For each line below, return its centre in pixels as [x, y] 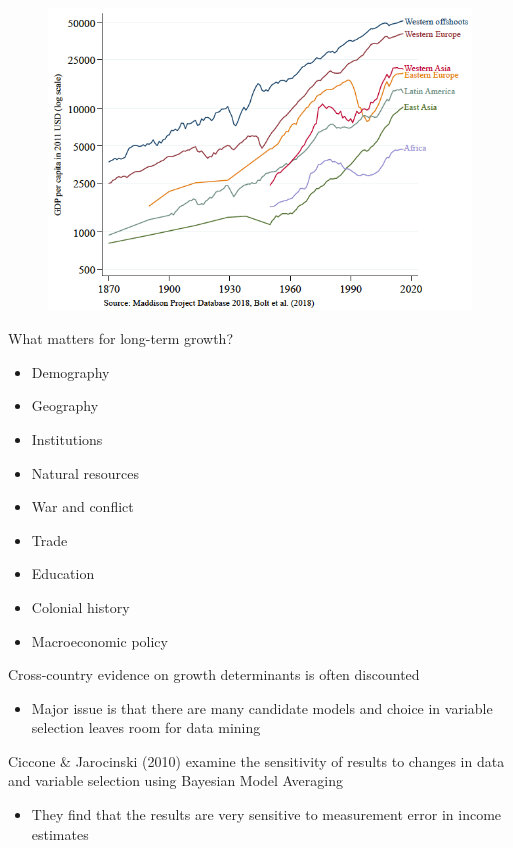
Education [63, 573]
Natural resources [85, 472]
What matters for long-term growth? [121, 338]
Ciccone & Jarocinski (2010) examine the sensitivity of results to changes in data [256, 760]
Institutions [67, 438]
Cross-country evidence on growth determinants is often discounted [214, 674]
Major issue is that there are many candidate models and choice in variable [262, 707]
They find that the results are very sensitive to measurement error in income [266, 814]
